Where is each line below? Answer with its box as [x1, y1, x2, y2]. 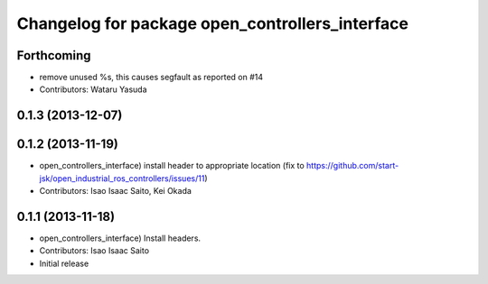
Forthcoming [16, 48, 91, 63]
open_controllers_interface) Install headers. [39, 233, 202, 243]
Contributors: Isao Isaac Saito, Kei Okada [39, 186, 192, 197]
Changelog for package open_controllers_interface [16, 14, 409, 33]
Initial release [39, 258, 89, 269]
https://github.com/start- [305, 160, 399, 171]
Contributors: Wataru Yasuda [39, 84, 148, 95]
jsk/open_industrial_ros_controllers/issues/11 [39, 172, 205, 184]
